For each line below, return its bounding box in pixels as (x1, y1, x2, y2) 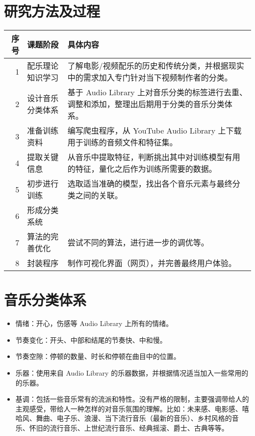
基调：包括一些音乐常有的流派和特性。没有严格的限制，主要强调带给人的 (15, 394, 249, 404)
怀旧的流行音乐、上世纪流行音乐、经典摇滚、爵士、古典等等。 (29, 423, 229, 433)
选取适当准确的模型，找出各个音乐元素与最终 (67, 178, 232, 190)
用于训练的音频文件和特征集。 (67, 136, 178, 148)
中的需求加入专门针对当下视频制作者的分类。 (67, 72, 232, 83)
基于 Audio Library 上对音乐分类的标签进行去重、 (67, 86, 247, 98)
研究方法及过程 (4, 1, 101, 21)
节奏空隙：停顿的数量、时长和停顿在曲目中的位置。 (15, 351, 180, 361)
